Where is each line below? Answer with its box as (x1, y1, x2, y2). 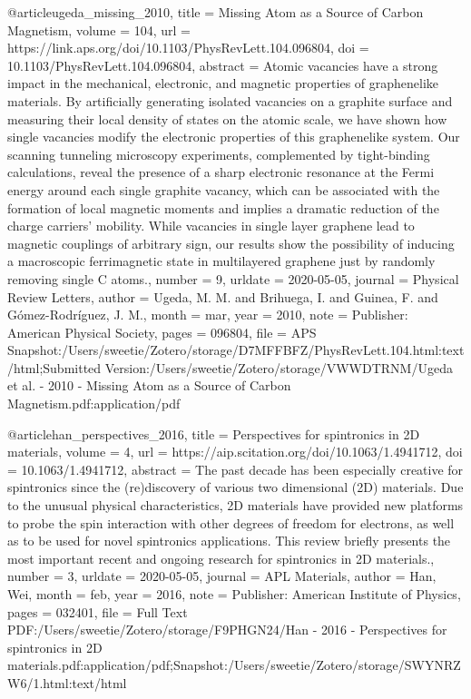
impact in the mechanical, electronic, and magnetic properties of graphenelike (7, 74, 439, 93)
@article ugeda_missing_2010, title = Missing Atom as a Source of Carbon (7, 3, 424, 21)
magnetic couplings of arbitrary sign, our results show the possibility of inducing (7, 233, 455, 252)
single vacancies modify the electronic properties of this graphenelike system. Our (7, 127, 460, 146)
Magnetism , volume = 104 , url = (7, 20, 191, 39)
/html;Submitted (7, 358, 102, 377)
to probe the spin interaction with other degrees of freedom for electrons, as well (7, 513, 455, 532)
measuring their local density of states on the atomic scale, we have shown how (7, 109, 447, 128)
